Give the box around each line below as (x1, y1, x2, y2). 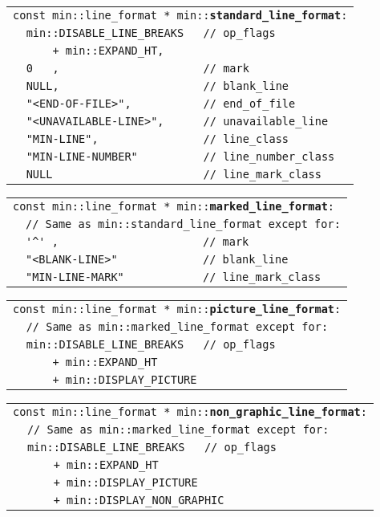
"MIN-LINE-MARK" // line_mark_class (26, 271, 321, 283)
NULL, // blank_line (26, 79, 289, 92)
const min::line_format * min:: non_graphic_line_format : (13, 405, 367, 418)
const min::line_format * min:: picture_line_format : (13, 303, 342, 315)
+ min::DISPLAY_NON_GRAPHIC (53, 494, 224, 507)
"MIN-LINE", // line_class (26, 132, 289, 145)
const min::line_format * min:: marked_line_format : (13, 200, 335, 213)
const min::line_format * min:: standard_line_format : (13, 9, 348, 22)
